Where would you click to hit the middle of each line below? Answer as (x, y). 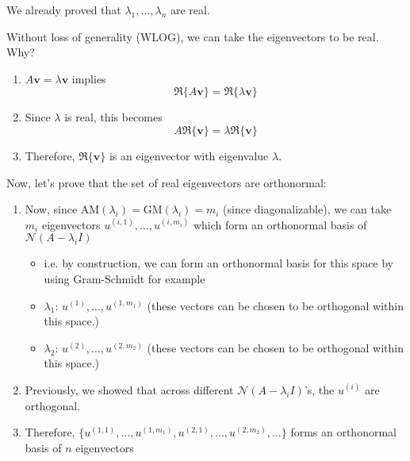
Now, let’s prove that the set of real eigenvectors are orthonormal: (167, 182)
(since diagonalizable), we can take (307, 209)
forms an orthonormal (343, 432)
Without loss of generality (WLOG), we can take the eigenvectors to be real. (193, 36)
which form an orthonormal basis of (280, 224)
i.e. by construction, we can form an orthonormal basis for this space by (219, 263)
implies (89, 78)
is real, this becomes (113, 117)
